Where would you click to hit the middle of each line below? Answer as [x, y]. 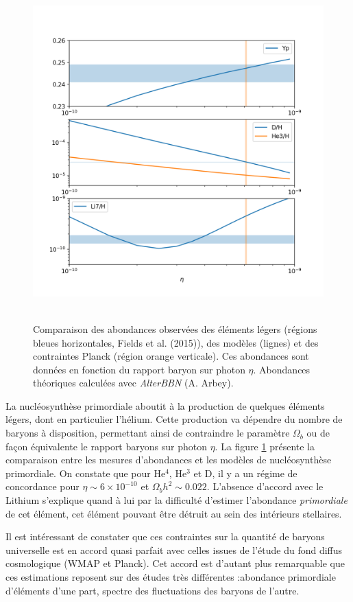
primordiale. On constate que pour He [86, 473]
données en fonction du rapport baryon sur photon [139, 369]
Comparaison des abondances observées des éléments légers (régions [175, 328]
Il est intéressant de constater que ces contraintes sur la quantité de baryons [165, 536]
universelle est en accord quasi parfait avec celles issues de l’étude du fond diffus [174, 549]
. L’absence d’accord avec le [265, 486]
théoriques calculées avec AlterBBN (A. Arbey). [133, 383]
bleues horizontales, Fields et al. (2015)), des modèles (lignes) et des [176, 342]
